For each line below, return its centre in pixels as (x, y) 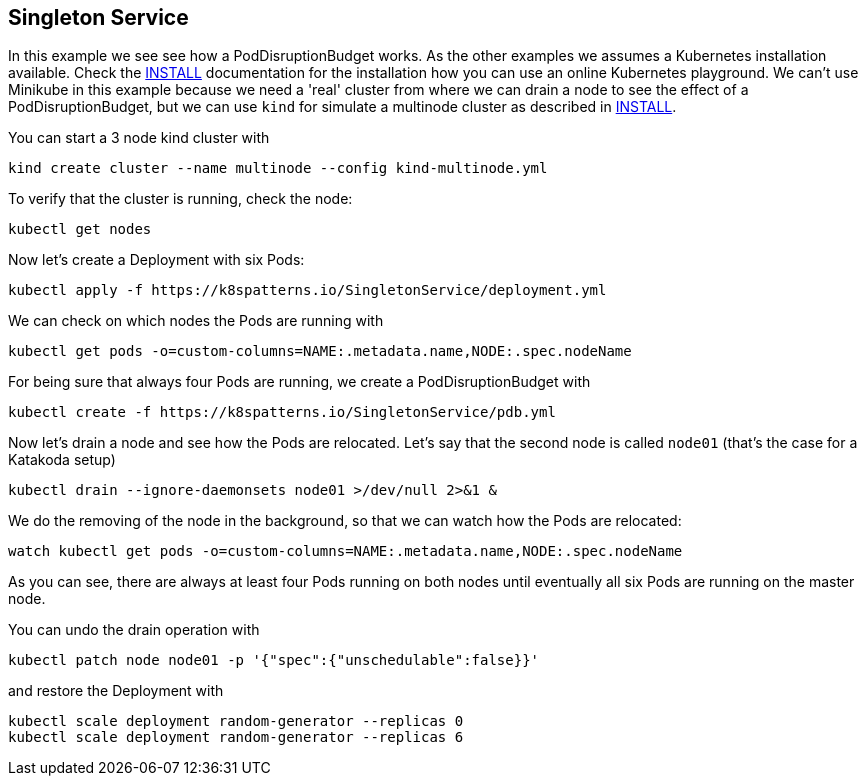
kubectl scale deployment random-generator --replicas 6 (236, 737)
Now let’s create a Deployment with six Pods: (156, 260)
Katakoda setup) (62, 460)
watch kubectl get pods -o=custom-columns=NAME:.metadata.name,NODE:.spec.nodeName (345, 551)
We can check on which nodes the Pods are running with (196, 321)
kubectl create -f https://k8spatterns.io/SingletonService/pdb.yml (282, 412)
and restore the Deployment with (116, 691)
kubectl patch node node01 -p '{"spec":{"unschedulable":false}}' (274, 660)
